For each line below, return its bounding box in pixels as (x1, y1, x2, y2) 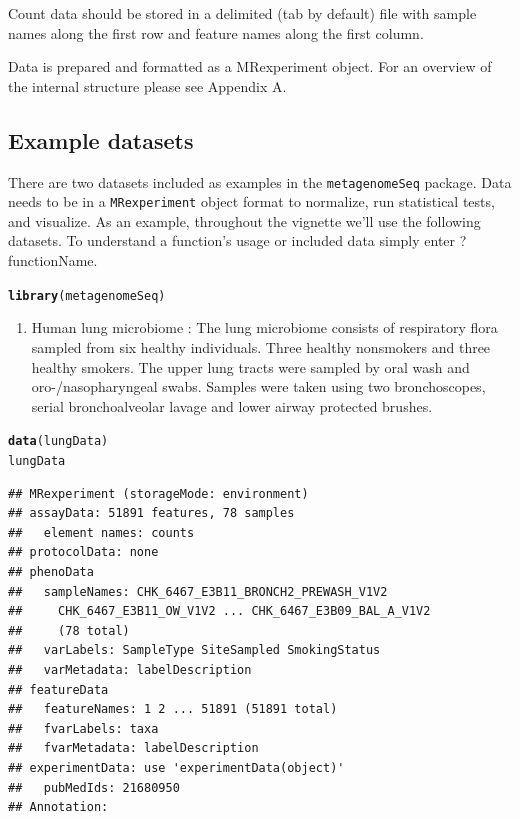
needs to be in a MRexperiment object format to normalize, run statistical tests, (8, 191, 495, 212)
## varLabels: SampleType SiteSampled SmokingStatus (8, 643, 381, 658)
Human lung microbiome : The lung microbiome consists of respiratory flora (31, 317, 498, 338)
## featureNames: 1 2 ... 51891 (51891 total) (8, 702, 338, 717)
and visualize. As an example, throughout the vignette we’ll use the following (8, 210, 481, 231)
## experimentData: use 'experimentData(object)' (8, 760, 345, 775)
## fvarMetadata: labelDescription (8, 741, 259, 756)
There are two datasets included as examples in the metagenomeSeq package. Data (8, 171, 512, 192)
